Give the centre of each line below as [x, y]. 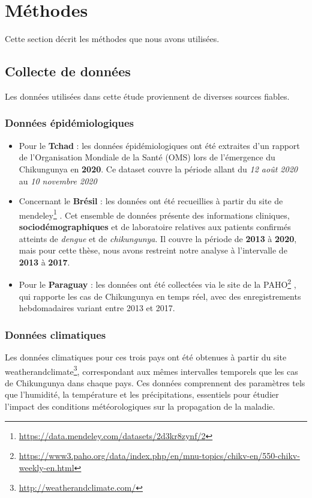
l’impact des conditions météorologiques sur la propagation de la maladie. [140, 406]
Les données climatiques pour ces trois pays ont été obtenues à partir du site [146, 357]
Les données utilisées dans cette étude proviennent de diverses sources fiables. [147, 96]
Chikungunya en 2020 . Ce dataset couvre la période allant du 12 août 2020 [158, 169]
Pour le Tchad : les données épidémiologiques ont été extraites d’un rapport [159, 145]
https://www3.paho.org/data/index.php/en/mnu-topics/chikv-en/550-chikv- [159, 456]
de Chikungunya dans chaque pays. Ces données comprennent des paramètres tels [155, 382]
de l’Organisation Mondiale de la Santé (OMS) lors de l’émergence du [147, 157]
